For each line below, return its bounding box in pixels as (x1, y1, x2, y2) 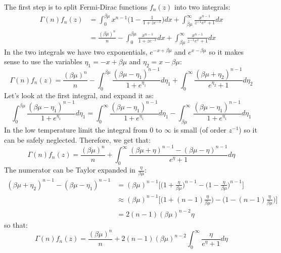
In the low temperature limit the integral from (4, 124, 148, 135)
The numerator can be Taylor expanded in (4, 164, 135, 175)
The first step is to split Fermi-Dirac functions (4, 2, 148, 12)
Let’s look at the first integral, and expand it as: (4, 90, 154, 100)
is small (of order (173, 124, 226, 135)
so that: (4, 219, 28, 230)
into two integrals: (174, 2, 230, 12)
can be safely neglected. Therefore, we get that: (4, 134, 151, 145)
